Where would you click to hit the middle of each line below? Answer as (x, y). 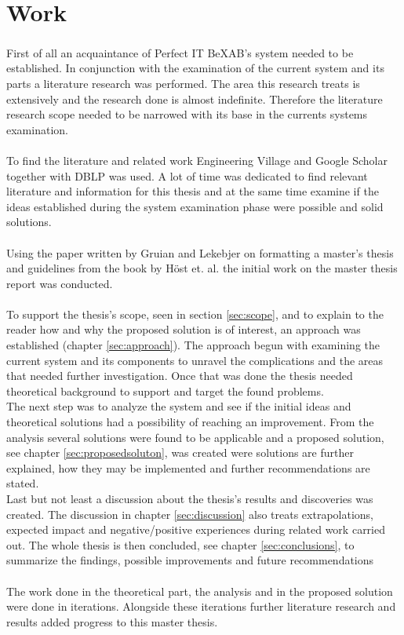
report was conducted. (60, 283)
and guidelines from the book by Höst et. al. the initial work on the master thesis (202, 268)
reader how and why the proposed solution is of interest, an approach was (184, 329)
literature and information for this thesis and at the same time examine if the (193, 191)
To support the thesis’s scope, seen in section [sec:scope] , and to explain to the (195, 314)
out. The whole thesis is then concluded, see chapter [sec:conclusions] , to (180, 544)
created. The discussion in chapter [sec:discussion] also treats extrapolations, (190, 514)
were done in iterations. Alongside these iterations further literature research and (201, 606)
